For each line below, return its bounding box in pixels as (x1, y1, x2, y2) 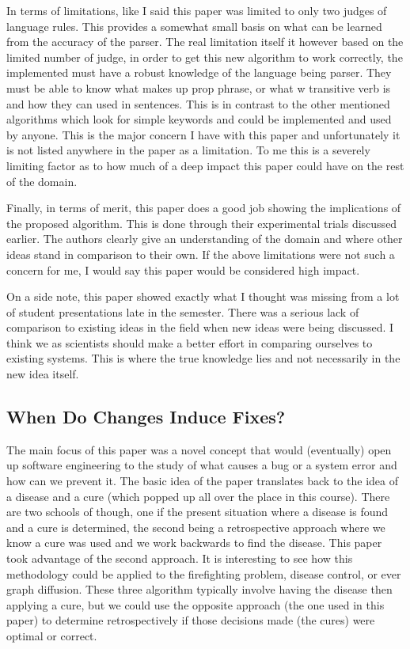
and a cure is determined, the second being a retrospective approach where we (6, 518, 385, 535)
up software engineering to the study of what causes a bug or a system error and (6, 457, 397, 473)
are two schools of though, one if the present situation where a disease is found (6, 503, 389, 520)
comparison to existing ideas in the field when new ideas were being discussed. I (6, 319, 394, 336)
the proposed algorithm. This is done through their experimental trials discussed (6, 214, 397, 231)
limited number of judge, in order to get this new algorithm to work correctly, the (6, 48, 403, 65)
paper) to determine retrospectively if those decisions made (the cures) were (6, 612, 375, 628)
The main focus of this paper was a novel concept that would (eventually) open (6, 441, 392, 457)
